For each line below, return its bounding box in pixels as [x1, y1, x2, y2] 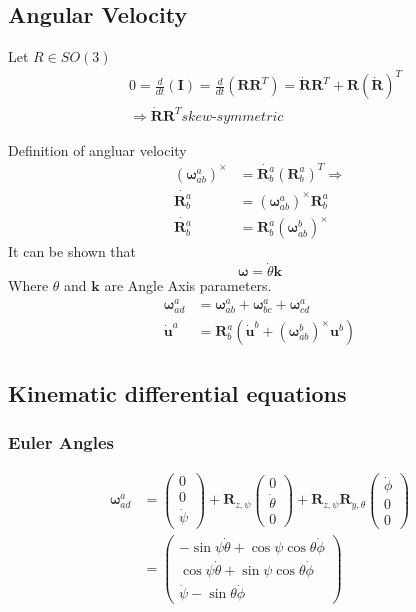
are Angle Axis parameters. [104, 275, 272, 296]
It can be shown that [8, 241, 137, 262]
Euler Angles [8, 429, 115, 454]
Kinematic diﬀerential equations [8, 377, 347, 408]
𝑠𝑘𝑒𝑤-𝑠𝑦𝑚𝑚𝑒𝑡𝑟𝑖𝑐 [181, 109, 284, 124]
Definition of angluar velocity [8, 139, 187, 160]
